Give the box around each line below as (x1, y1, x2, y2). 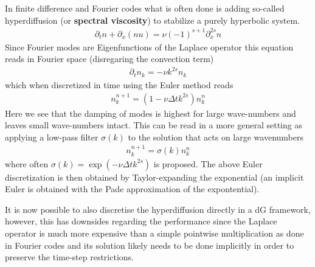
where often (5, 157, 49, 170)
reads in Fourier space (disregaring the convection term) (5, 52, 214, 65)
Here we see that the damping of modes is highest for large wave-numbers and (5, 106, 296, 119)
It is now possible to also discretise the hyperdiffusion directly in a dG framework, (5, 203, 311, 215)
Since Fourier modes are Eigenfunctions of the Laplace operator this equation (5, 40, 294, 53)
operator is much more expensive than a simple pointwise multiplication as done (5, 226, 304, 239)
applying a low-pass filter (5, 130, 99, 143)
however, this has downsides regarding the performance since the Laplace (5, 215, 277, 227)
